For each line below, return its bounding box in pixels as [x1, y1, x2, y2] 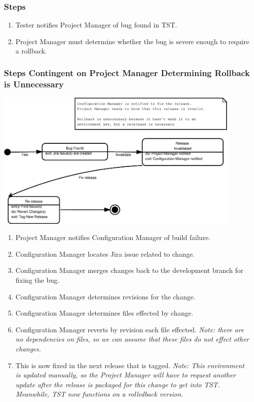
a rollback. [15, 46, 47, 56]
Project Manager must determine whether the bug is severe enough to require [15, 36, 250, 46]
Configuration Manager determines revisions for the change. [15, 291, 196, 301]
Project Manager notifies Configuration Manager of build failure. [15, 232, 211, 242]
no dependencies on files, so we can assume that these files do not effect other [15, 334, 249, 344]
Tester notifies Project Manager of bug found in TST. [15, 20, 177, 30]
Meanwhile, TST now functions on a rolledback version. [15, 389, 183, 399]
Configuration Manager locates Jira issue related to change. [15, 248, 195, 259]
